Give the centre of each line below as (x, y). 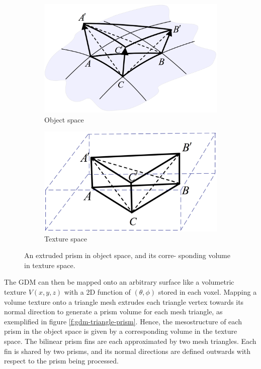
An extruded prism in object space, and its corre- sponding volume (127, 255)
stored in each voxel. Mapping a (207, 292)
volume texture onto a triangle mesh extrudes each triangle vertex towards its (124, 301)
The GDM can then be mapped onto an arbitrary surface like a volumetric (119, 282)
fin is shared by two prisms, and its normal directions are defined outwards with (127, 351)
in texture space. (50, 265)
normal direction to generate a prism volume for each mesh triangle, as (113, 312)
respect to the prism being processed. (61, 361)
